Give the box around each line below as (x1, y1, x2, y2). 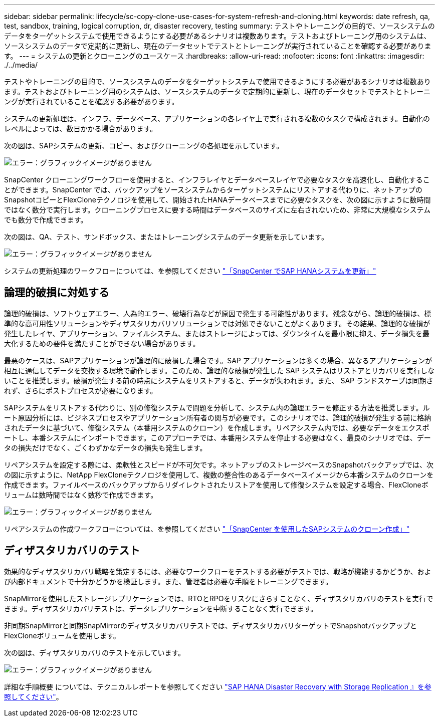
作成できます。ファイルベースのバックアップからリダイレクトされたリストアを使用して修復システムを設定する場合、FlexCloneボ (4, 480, 428, 489)
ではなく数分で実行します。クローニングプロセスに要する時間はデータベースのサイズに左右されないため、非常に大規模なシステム (4, 205, 431, 214)
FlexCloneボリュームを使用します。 (4, 631, 120, 640)
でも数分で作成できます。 (4, 215, 88, 224)
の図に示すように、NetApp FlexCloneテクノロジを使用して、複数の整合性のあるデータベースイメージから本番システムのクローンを (4, 470, 434, 479)
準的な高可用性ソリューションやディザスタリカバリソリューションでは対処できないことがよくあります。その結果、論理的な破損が (4, 319, 430, 328)
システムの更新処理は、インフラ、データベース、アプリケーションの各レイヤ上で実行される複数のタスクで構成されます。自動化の (4, 114, 430, 123)
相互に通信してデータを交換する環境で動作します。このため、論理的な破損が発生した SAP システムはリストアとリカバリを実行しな (4, 366, 434, 375)
